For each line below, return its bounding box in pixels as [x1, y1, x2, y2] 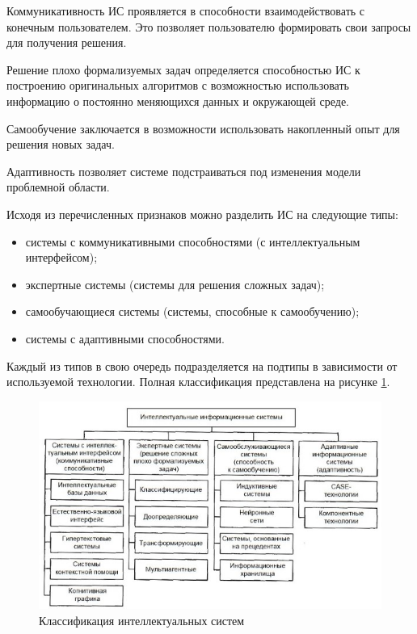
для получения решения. [6, 34, 127, 51]
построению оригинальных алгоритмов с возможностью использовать [6, 77, 349, 94]
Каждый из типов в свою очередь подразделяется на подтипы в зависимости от [6, 357, 398, 374]
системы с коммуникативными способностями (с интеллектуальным [25, 233, 360, 250]
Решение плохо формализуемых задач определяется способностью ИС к [6, 61, 360, 78]
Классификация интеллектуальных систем [39, 611, 245, 628]
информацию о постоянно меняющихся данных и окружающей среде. [6, 92, 349, 109]
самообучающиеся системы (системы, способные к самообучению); [25, 303, 360, 320]
